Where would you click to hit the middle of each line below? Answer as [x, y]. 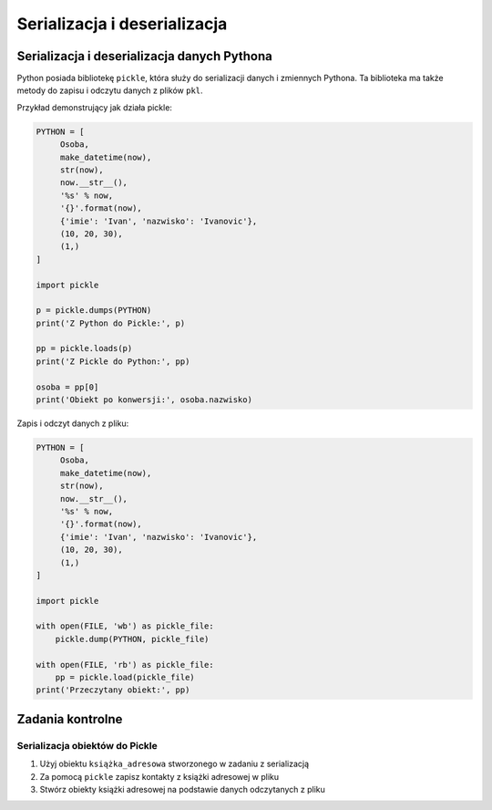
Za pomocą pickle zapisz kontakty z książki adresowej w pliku [159, 776]
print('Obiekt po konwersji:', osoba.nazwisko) [144, 400]
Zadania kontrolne [70, 719]
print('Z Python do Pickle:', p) [111, 323]
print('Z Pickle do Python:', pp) [113, 361]
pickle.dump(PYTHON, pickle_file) [132, 639]
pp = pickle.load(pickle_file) [125, 678]
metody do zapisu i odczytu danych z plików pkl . [110, 90]
